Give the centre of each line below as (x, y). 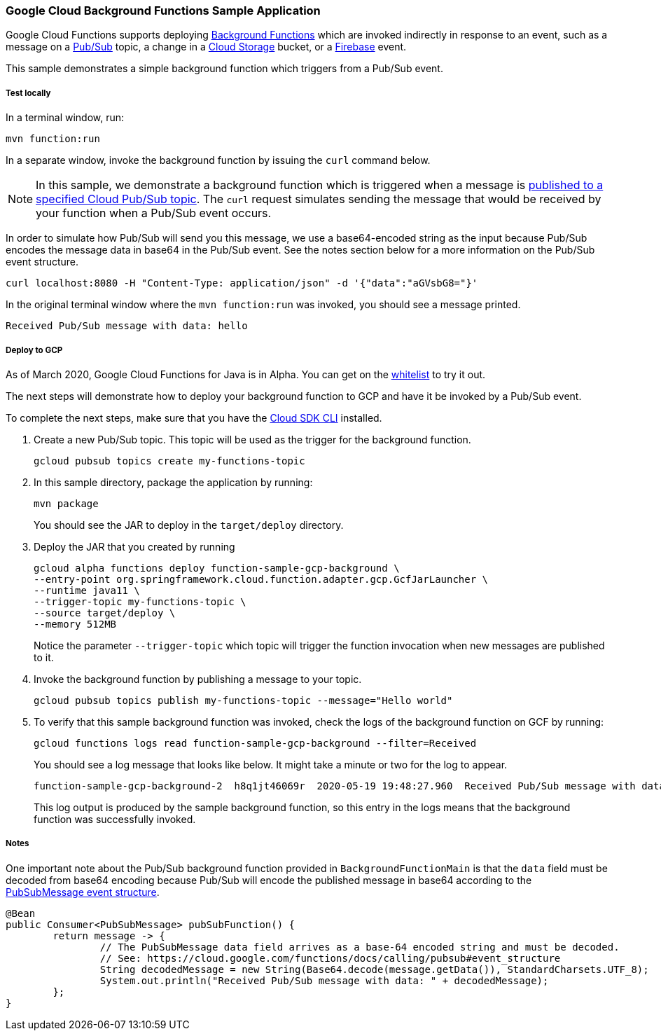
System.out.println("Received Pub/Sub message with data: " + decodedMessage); (324, 980)
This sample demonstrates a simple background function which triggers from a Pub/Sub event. (224, 69)
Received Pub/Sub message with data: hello (127, 326)
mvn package (66, 503)
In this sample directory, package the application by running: (173, 482)
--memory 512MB (75, 624)
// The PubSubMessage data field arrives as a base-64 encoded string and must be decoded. (360, 947)
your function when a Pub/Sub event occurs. (154, 213)
